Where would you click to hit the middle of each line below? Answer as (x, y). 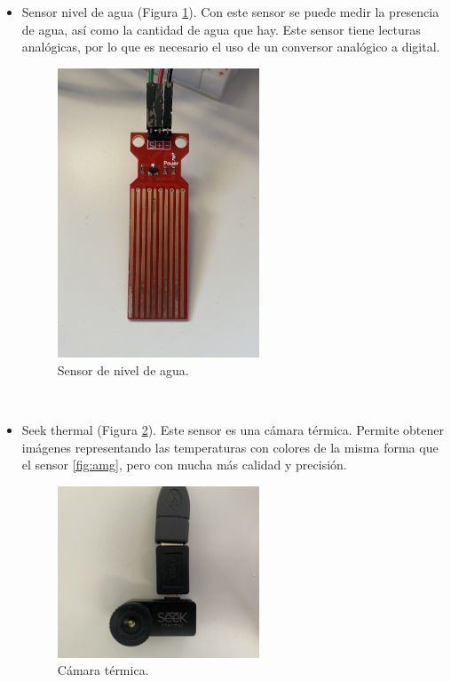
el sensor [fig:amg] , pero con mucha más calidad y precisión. (184, 465)
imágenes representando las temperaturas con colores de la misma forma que (230, 447)
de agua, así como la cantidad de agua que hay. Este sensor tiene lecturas (221, 29)
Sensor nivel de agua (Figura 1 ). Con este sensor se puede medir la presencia (230, 12)
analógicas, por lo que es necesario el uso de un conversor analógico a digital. (231, 47)
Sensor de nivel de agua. (123, 370)
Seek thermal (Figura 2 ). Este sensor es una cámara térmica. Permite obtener (233, 430)
